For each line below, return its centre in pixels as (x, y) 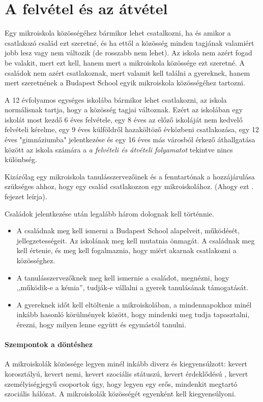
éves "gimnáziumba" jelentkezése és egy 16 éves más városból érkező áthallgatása (130, 140)
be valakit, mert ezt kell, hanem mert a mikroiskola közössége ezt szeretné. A (125, 62)
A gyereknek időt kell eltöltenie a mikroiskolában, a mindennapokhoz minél (134, 304)
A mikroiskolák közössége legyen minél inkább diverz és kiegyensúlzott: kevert (126, 364)
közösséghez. (36, 260)
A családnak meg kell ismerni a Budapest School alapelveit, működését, (128, 230)
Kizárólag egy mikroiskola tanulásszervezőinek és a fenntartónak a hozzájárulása (130, 176)
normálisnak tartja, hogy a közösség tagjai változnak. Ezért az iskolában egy (124, 110)
